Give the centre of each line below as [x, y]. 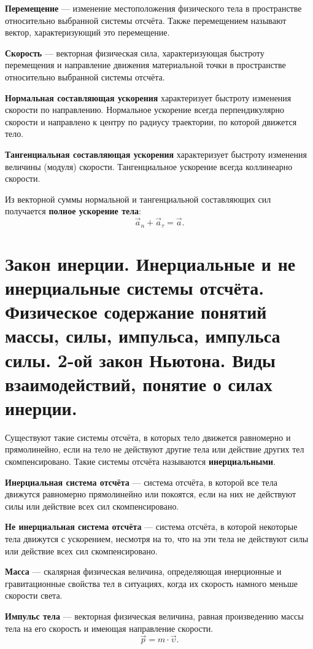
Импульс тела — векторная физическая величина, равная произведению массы [154, 616]
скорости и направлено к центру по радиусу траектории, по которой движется [151, 121]
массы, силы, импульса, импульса [143, 336]
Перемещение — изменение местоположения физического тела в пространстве [153, 8]
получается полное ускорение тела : [73, 211]
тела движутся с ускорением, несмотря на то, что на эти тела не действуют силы [157, 538]
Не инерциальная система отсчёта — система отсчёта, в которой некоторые [151, 527]
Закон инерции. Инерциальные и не [150, 263]
